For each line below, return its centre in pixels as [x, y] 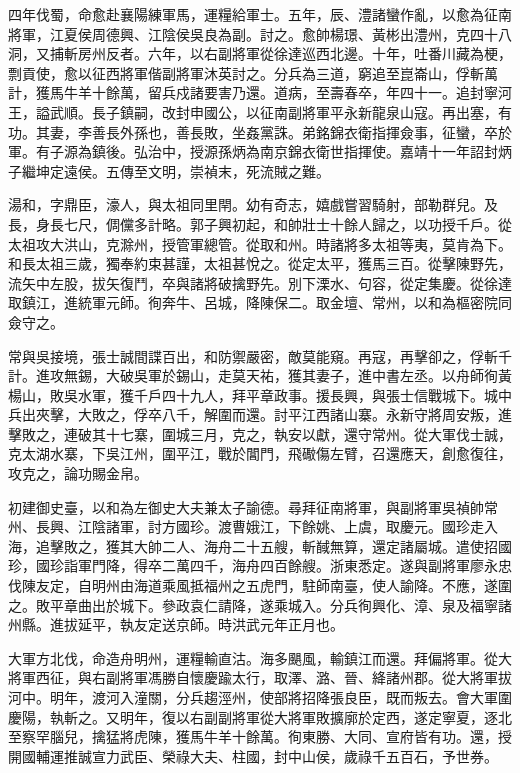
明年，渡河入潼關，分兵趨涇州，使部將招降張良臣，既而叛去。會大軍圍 [280, 697]
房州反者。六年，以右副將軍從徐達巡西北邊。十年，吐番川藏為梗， [294, 53]
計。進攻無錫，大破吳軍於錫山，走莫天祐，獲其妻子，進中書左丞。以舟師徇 [253, 375]
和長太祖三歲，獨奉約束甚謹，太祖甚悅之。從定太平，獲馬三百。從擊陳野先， [260, 263]
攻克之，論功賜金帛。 [78, 473]
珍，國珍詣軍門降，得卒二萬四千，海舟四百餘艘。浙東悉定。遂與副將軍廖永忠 [260, 565]
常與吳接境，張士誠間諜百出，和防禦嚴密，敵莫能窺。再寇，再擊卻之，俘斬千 [260, 355]
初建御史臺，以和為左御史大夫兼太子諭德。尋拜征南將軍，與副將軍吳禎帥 [246, 506]
